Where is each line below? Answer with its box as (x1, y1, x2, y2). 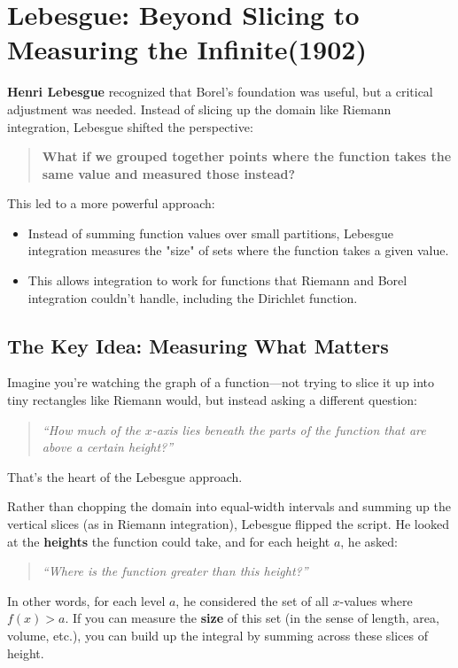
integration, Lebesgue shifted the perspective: (7, 117, 253, 136)
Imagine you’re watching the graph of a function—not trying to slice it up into (7, 373, 435, 392)
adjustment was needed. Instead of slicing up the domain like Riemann (7, 99, 392, 118)
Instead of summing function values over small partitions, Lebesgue (27, 223, 393, 242)
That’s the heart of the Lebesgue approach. (7, 467, 243, 485)
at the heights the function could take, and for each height (7, 532, 330, 550)
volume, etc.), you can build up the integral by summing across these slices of (7, 625, 428, 644)
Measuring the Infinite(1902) (7, 31, 367, 67)
